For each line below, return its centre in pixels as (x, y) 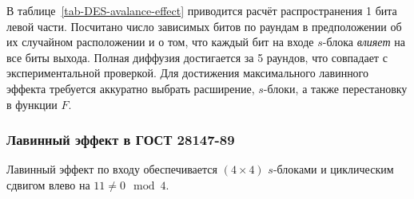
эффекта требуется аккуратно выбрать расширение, (131, 88)
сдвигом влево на (48, 184)
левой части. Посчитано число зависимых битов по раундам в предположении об (204, 26)
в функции (32, 104)
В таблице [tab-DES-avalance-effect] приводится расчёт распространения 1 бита (202, 10)
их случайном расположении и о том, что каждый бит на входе (160, 42)
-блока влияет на (364, 42)
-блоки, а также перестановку (335, 88)
